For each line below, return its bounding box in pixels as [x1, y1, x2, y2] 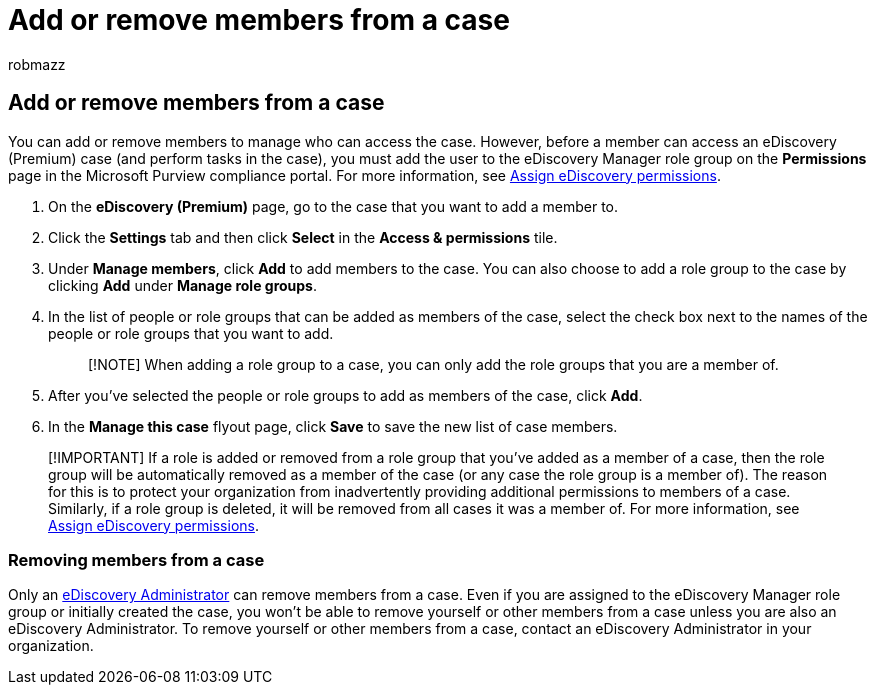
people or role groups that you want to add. [48, 324, 334, 342]
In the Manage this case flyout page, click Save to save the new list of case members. [48, 417, 618, 435]
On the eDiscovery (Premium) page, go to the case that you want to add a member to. [48, 197, 619, 215]
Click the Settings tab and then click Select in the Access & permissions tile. [48, 228, 558, 246]
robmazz [8, 55, 66, 73]
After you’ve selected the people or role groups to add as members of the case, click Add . [48, 386, 643, 404]
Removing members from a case [8, 549, 265, 570]
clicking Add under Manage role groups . [48, 276, 318, 294]
